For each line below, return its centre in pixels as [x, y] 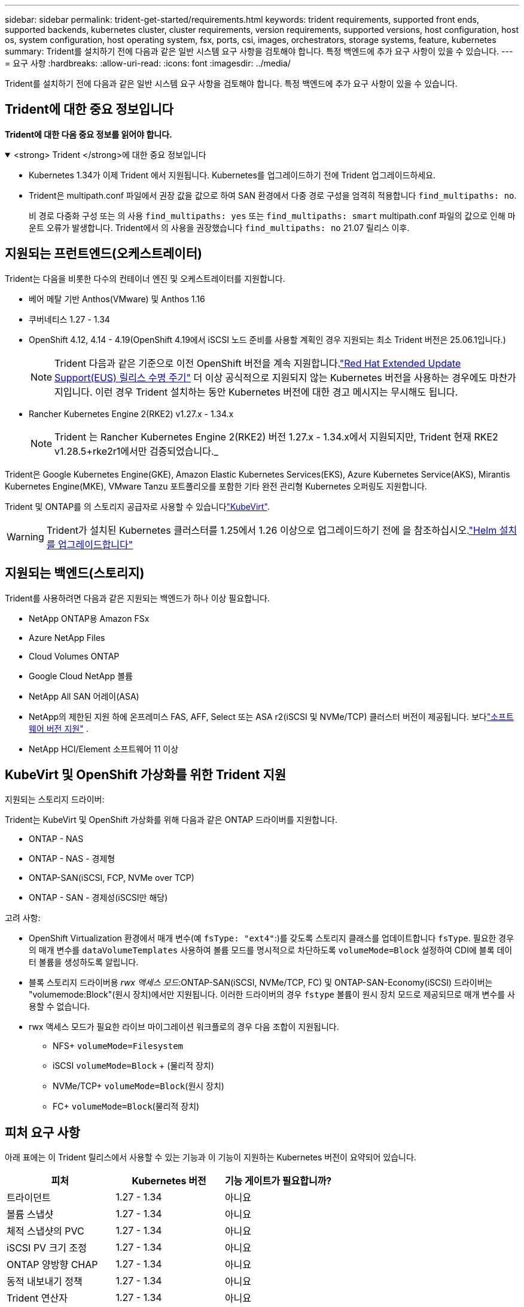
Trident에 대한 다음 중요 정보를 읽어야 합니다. [89, 134]
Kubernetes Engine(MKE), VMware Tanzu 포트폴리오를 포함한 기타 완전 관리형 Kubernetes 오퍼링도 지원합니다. [216, 486]
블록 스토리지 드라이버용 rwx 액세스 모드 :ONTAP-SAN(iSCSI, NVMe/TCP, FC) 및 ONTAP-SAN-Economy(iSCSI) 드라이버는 [261, 983]
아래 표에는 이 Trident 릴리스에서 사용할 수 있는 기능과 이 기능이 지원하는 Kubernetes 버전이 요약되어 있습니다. [211, 1157]
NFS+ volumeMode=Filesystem [118, 1046]
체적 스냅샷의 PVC [45, 1231]
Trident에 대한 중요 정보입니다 [89, 110]
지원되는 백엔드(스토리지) [75, 573]
